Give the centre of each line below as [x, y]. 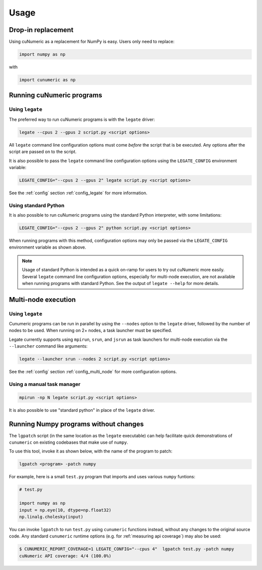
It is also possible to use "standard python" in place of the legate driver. [82, 410]
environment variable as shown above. [48, 247]
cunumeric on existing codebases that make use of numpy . [69, 442]
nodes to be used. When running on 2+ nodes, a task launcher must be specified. [90, 331]
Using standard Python [37, 205]
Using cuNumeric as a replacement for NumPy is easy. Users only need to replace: [92, 42]
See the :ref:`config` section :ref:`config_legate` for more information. [78, 193]
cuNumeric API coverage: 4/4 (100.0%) [65, 556]
